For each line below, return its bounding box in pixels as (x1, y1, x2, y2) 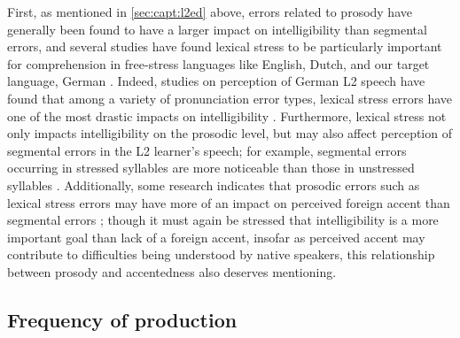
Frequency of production (7, 305, 238, 333)
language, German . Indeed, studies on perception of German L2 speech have (7, 72, 425, 90)
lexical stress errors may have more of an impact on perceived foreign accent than (7, 193, 450, 211)
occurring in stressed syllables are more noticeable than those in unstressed (7, 158, 415, 177)
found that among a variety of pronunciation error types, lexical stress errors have (7, 88, 453, 107)
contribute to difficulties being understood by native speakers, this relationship (7, 245, 435, 264)
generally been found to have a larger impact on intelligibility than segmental (7, 19, 427, 38)
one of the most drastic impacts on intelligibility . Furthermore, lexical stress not (7, 106, 447, 125)
